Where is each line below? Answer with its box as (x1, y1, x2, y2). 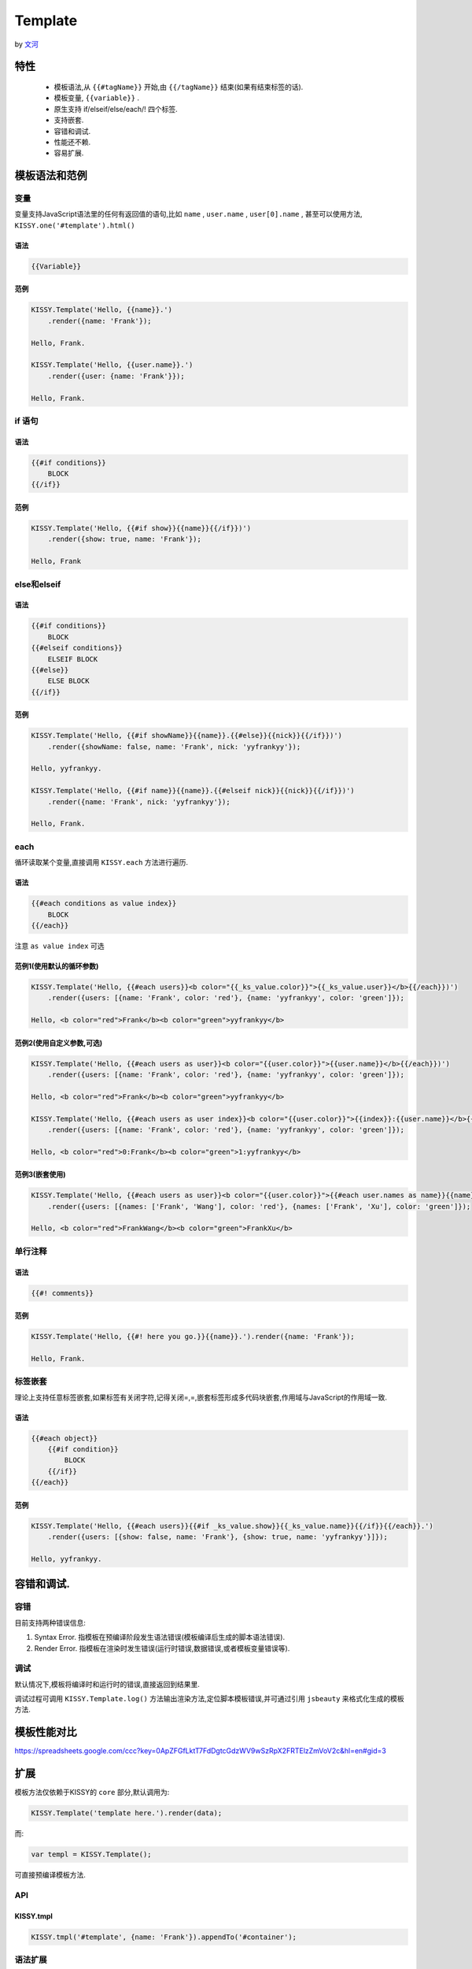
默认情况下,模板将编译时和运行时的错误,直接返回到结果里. (14, 1679, 201, 1689)
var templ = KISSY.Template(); (31, 1850, 153, 1859)
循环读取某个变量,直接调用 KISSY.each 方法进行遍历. (14, 858, 189, 867)
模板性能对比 (14, 1726, 77, 1739)
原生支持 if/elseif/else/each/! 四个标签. (53, 104, 179, 113)
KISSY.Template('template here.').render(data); (31, 1808, 223, 1818)
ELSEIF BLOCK (47, 654, 98, 663)
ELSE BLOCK (47, 677, 90, 685)
